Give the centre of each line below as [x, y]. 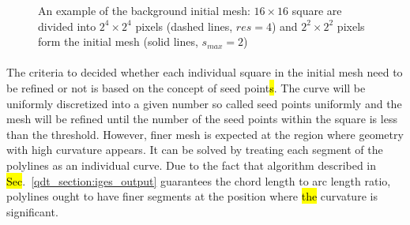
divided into [67, 26]
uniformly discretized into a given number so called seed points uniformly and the [204, 103]
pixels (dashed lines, [184, 26]
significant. [32, 211]
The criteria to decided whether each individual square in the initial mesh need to [205, 72]
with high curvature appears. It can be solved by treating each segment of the [195, 150]
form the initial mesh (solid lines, [118, 41]
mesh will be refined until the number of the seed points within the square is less [202, 119]
